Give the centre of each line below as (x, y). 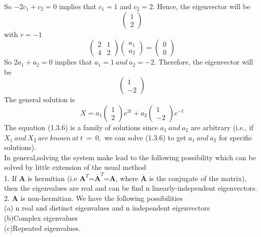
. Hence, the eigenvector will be (201, 6)
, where (127, 178)
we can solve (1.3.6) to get (145, 137)
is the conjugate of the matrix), (198, 178)
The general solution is (40, 99)
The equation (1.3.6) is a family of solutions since (81, 127)
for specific (236, 137)
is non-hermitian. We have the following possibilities (102, 198)
